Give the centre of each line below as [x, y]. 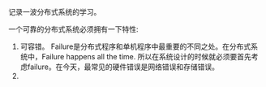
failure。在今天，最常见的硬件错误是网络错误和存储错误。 [123, 67]
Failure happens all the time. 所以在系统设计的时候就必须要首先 [146, 57]
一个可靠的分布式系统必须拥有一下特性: [74, 29]
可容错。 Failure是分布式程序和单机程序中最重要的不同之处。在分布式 [135, 46]
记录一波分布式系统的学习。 [55, 12]
